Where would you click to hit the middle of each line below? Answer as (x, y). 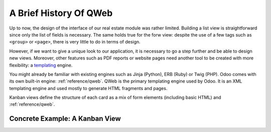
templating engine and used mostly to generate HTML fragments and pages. (88, 88)
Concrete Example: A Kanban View (65, 119)
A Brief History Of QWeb (61, 13)
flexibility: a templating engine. (41, 65)
